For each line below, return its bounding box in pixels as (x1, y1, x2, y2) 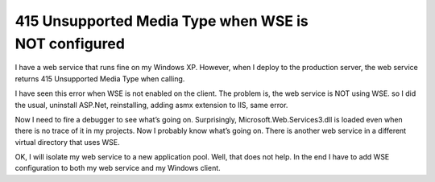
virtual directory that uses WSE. (14, 137, 120, 147)
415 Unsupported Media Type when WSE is (14, 12, 309, 30)
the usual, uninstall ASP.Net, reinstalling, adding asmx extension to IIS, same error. (14, 100, 288, 110)
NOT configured (14, 35, 125, 52)
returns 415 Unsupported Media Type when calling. (14, 73, 185, 84)
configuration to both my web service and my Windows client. (14, 163, 221, 173)
